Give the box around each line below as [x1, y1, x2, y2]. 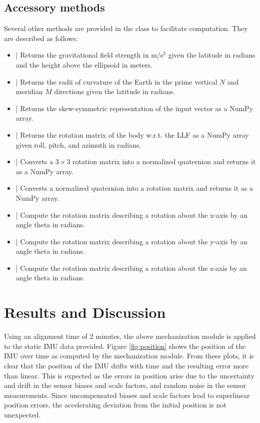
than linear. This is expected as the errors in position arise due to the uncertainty [4, 370, 254, 380]
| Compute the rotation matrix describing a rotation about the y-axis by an [15, 236, 247, 246]
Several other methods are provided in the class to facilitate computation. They [4, 23, 248, 34]
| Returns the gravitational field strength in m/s [15, 50, 163, 60]
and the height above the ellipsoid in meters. [15, 59, 152, 70]
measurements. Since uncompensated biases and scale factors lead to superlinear [4, 389, 250, 400]
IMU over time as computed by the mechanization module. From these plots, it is [4, 350, 254, 361]
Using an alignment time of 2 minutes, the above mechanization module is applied [4, 331, 256, 341]
